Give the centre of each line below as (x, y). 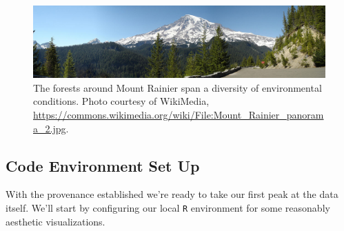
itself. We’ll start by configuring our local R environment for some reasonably (168, 207)
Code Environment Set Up (103, 165)
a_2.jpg (50, 128)
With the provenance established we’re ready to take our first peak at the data (172, 194)
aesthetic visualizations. (55, 221)
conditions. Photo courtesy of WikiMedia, (121, 101)
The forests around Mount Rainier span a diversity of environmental (178, 87)
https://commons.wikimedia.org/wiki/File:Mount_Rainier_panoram (179, 114)
